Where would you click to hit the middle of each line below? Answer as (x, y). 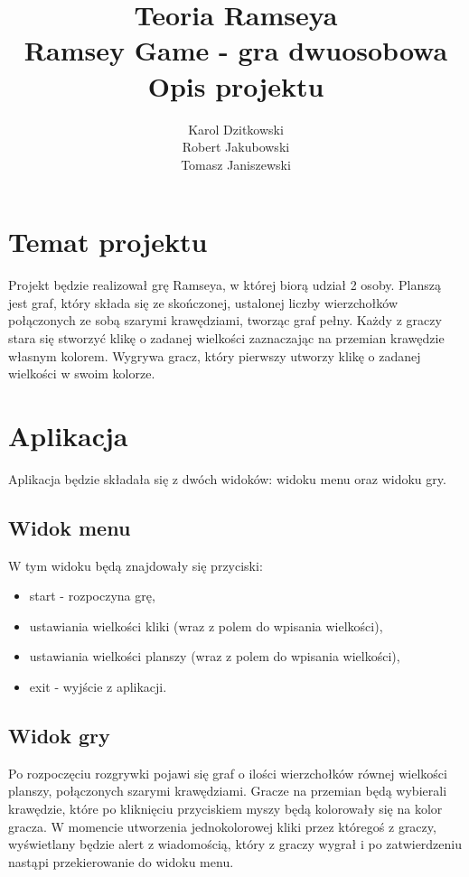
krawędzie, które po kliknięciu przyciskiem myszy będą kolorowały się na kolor (225, 809)
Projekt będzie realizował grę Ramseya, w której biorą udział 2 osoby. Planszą (225, 285)
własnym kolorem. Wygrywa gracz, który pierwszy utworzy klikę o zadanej (215, 355)
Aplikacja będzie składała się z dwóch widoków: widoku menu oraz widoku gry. (227, 478)
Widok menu (70, 527)
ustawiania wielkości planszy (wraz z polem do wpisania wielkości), (215, 656)
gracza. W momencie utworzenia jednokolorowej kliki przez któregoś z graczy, (222, 826)
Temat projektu (108, 242)
